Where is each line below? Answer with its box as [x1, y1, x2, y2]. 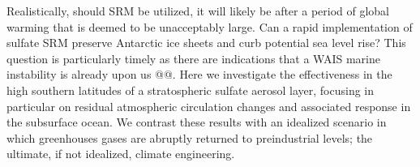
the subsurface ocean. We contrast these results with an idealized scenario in [6, 113, 387, 131]
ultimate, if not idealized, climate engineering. [6, 145, 235, 162]
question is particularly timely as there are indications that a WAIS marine [6, 49, 380, 66]
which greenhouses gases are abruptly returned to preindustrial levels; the [6, 129, 373, 146]
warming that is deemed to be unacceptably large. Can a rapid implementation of [6, 18, 413, 35]
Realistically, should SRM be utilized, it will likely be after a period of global [6, 2, 390, 19]
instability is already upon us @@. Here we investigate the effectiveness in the [6, 66, 392, 83]
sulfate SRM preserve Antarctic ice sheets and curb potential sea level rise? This [6, 34, 406, 51]
